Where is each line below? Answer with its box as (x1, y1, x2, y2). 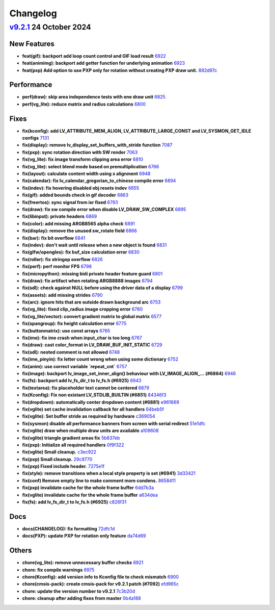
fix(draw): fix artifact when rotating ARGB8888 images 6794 (22, 277, 153, 284)
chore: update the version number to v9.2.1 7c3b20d (22, 588, 135, 594)
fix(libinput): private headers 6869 (22, 213, 97, 219)
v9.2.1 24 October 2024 (9, 22, 91, 32)
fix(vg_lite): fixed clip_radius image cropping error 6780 (22, 306, 143, 312)
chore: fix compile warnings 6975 (22, 567, 95, 573)
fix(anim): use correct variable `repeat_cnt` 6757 (22, 363, 127, 369)
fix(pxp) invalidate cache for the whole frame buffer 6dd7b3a (22, 485, 154, 491)
